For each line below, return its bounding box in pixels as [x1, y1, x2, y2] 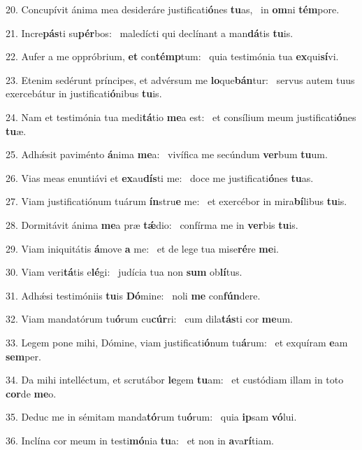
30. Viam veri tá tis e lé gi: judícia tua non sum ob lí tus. [6, 265, 242, 279]
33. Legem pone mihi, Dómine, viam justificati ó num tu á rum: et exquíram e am [6, 335, 348, 349]
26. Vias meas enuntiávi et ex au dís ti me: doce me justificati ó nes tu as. [6, 170, 314, 185]
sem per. [6, 349, 41, 363]
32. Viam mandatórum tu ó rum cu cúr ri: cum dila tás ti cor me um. [6, 311, 293, 326]
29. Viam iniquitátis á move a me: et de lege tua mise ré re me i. [6, 241, 279, 255]
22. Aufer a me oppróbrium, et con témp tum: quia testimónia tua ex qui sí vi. [6, 49, 339, 64]
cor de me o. [6, 386, 57, 400]
